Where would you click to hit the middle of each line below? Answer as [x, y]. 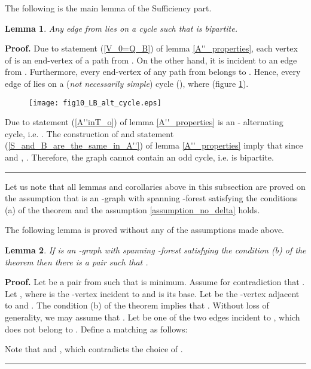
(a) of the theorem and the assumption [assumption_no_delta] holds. [132, 209]
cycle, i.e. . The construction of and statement [89, 133]
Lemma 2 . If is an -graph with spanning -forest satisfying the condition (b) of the [155, 249]
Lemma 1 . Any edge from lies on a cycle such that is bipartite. [121, 28]
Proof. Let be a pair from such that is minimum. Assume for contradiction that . [155, 282]
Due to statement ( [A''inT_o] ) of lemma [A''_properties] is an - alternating [144, 122]
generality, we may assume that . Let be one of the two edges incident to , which [153, 317]
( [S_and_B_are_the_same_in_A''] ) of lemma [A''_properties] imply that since [154, 145]
